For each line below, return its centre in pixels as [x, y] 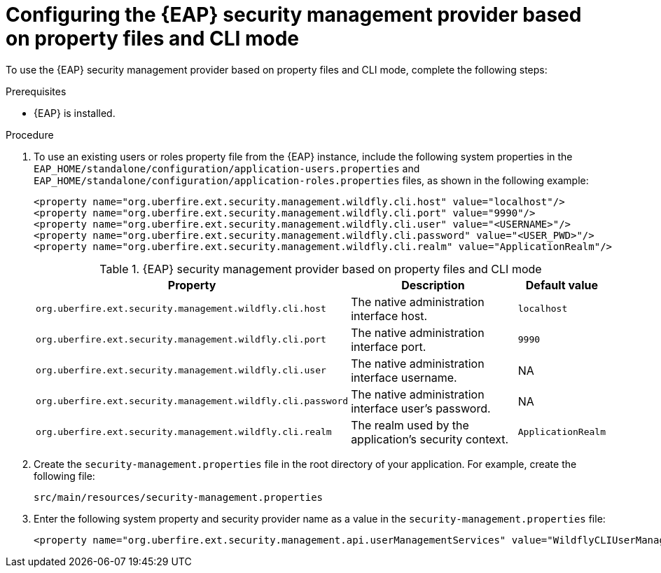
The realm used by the [410, 425]
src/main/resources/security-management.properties [179, 497]
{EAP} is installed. [75, 113]
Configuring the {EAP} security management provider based [294, 15]
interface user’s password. [421, 408]
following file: [64, 476]
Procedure [30, 134]
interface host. [389, 316]
